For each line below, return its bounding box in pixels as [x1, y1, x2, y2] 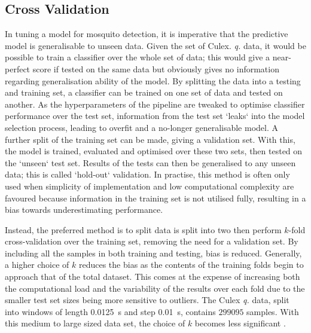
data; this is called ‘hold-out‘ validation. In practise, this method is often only [5, 168, 290, 181]
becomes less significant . [194, 317, 286, 329]
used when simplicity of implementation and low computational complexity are [5, 179, 294, 192]
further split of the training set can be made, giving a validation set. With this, [5, 133, 295, 145]
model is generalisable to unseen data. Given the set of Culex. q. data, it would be [5, 39, 306, 51]
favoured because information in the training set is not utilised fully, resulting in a [5, 191, 306, 204]
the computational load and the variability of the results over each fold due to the [5, 282, 305, 294]
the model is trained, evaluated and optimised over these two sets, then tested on [5, 145, 303, 157]
